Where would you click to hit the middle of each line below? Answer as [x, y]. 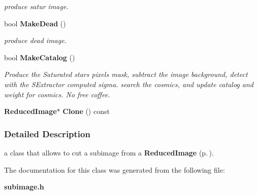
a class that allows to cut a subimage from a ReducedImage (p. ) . [109, 152]
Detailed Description [47, 133]
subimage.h [24, 187]
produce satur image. [36, 6]
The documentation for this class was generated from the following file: [115, 169]
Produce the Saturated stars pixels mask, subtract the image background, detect [126, 74]
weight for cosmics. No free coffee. [57, 94]
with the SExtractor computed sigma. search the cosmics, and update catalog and [129, 84]
